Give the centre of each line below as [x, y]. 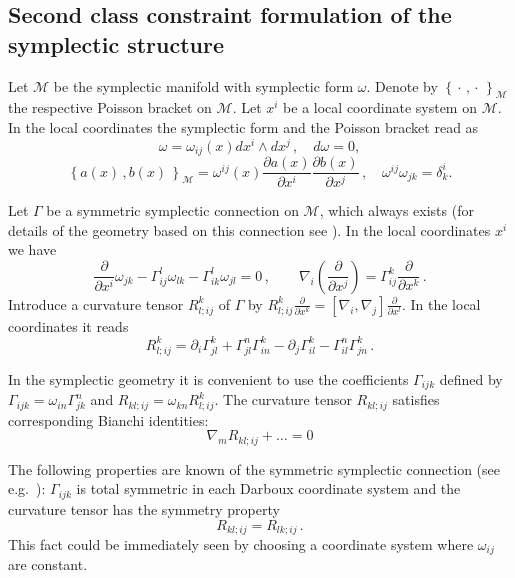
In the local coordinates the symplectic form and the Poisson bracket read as [243, 126]
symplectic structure [116, 43]
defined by [471, 378]
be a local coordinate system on [380, 107]
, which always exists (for [396, 210]
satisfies [416, 399]
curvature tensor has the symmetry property [144, 508]
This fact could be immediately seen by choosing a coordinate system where [241, 543]
